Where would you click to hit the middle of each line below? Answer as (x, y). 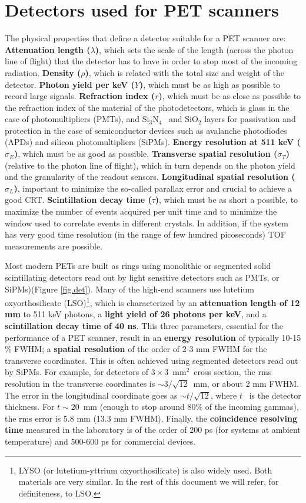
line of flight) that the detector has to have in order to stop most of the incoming (151, 61)
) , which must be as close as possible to (230, 96)
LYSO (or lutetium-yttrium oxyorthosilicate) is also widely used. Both (145, 470)
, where (224, 395)
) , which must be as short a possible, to (227, 200)
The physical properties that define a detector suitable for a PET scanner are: (145, 38)
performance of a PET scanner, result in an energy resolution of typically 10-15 (153, 337)
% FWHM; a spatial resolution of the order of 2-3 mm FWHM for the (136, 349)
